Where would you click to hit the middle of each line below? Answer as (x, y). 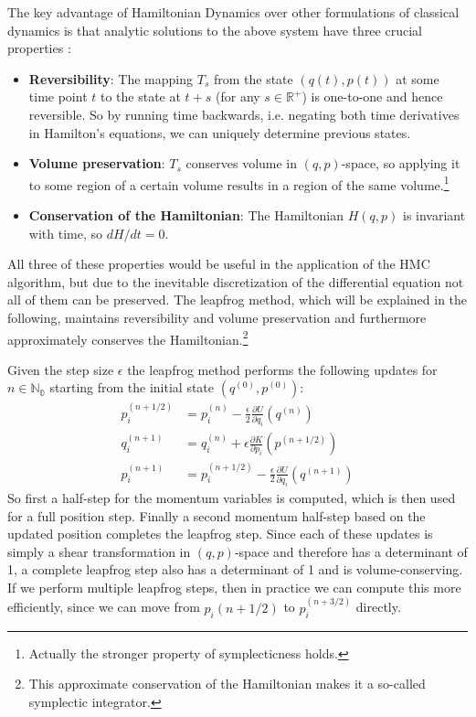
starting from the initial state (132, 387)
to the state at (140, 96)
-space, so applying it (401, 163)
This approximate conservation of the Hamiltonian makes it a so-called (227, 684)
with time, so (65, 233)
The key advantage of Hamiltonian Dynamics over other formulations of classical (233, 12)
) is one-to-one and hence (372, 96)
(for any (238, 96)
